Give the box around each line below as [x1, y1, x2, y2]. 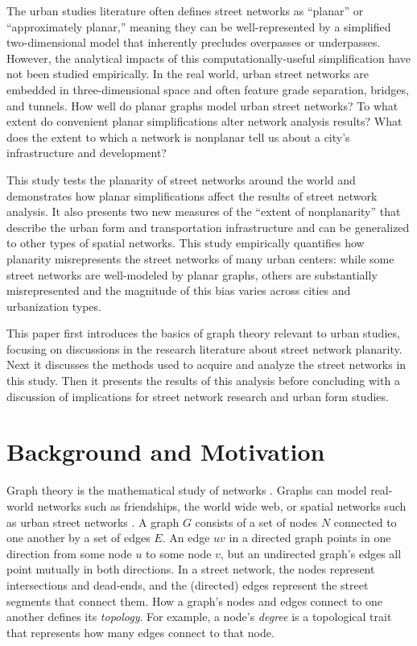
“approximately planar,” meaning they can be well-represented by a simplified [6, 18, 391, 35]
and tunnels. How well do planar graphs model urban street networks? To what [6, 97, 398, 114]
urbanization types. [6, 297, 101, 314]
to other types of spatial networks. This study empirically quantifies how [6, 234, 365, 251]
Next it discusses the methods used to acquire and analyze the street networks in [6, 356, 407, 373]
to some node [146, 545, 212, 561]
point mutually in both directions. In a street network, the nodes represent [6, 561, 375, 578]
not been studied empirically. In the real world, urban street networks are [6, 65, 370, 82]
